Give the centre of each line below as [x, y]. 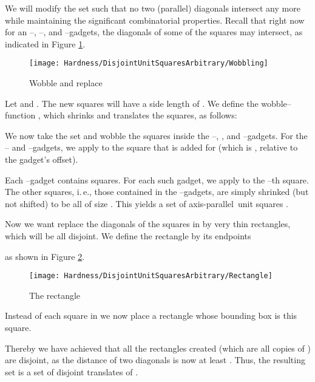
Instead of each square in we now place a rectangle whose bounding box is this [151, 315]
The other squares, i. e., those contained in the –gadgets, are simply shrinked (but [157, 192]
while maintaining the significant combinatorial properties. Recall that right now [155, 20]
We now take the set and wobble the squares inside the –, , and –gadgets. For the [156, 135]
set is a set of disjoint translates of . [72, 371]
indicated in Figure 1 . [45, 43]
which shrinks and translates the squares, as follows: [140, 115]
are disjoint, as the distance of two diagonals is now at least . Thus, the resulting [155, 360]
